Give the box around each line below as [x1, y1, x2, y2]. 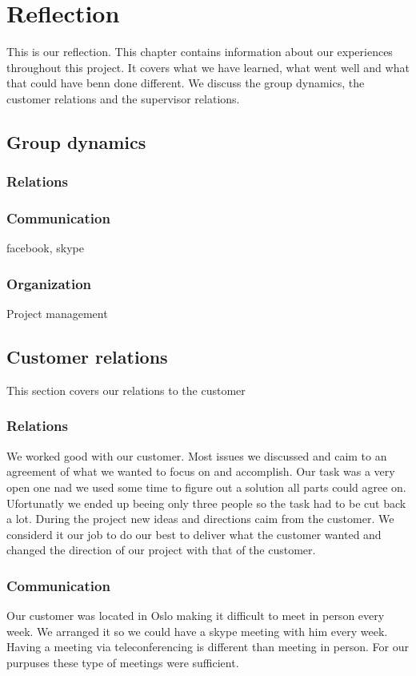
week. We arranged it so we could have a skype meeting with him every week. [6, 622, 388, 639]
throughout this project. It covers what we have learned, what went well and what [6, 58, 410, 75]
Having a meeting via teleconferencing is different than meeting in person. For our [6, 638, 409, 655]
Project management [6, 305, 108, 322]
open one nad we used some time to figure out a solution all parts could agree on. [6, 478, 406, 495]
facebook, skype [6, 239, 84, 256]
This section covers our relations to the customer [6, 381, 246, 398]
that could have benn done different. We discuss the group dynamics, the [6, 74, 365, 91]
